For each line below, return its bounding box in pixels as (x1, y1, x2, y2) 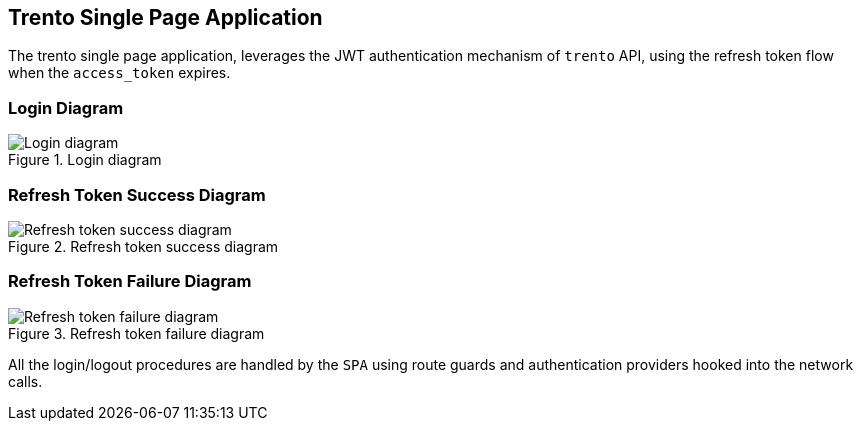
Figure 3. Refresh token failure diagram (8, 324, 265, 342)
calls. (8, 372, 43, 390)
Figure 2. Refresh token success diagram (8, 237, 279, 255)
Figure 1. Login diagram (8, 151, 162, 169)
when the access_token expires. (8, 64, 231, 82)
